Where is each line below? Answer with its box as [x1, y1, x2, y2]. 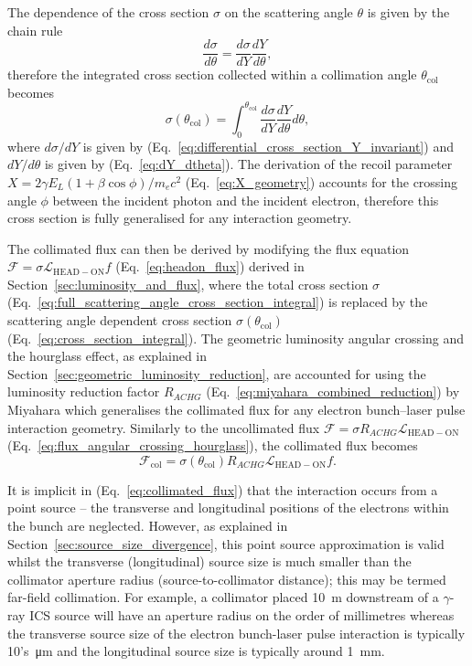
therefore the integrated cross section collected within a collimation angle [7, 65, 417, 84]
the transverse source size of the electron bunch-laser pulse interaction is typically [7, 623, 466, 642]
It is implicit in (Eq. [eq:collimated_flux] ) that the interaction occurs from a [7, 480, 438, 499]
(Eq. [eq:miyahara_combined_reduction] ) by [206, 382, 460, 401]
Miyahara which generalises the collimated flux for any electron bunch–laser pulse [7, 400, 466, 419]
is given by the [367, 3, 450, 21]
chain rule [7, 20, 63, 39]
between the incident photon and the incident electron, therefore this [52, 190, 439, 209]
